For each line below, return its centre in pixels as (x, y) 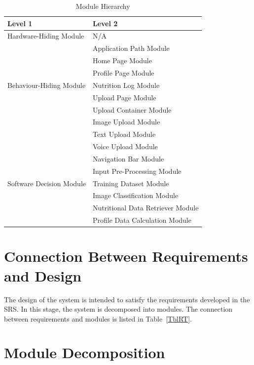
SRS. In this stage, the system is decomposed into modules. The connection (118, 309)
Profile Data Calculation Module (142, 220)
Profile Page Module (123, 72)
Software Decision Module (47, 183)
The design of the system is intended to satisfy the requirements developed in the (127, 299)
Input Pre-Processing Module (137, 171)
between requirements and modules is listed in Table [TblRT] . (98, 318)
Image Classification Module (135, 195)
